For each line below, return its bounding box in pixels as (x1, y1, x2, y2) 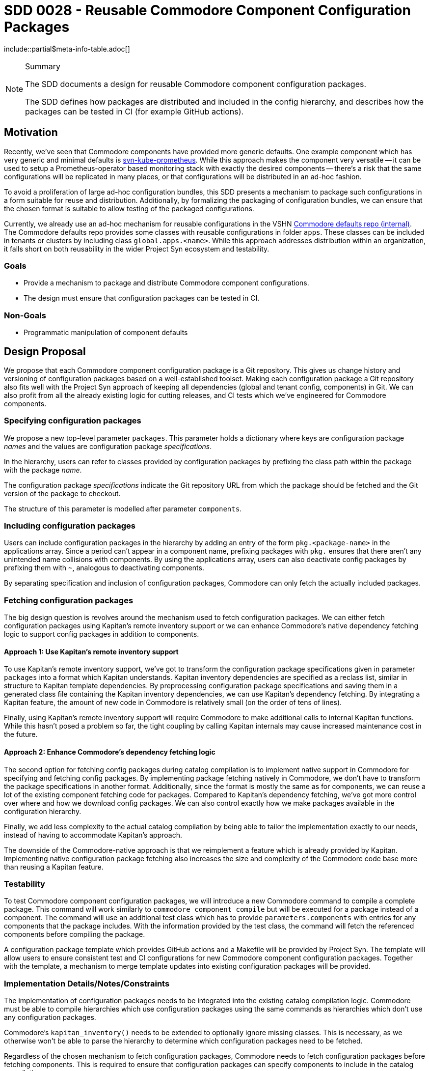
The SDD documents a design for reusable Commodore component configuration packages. (25, 79, 367, 89)
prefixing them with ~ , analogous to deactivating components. (4, 564, 204, 572)
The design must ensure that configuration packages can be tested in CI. (24, 294, 260, 303)
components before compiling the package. (4, 930, 145, 939)
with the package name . (4, 465, 82, 474)
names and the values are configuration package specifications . (4, 442, 212, 451)
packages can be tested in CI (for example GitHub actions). (25, 106, 244, 116)
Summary (25, 61, 61, 71)
